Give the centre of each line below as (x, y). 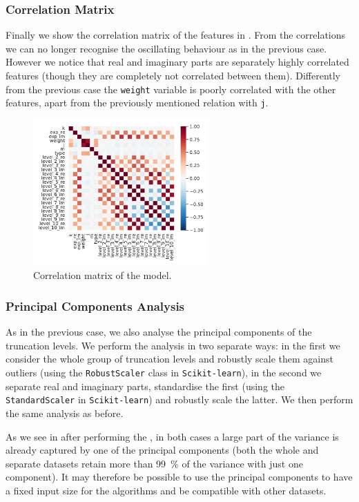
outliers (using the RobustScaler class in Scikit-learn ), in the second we (164, 373)
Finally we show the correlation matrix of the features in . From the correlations (176, 35)
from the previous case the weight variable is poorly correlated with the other (171, 89)
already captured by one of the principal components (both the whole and (162, 450)
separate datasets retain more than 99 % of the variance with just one (154, 463)
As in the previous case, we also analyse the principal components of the (159, 332)
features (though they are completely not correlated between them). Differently (173, 75)
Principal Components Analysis (95, 306)
